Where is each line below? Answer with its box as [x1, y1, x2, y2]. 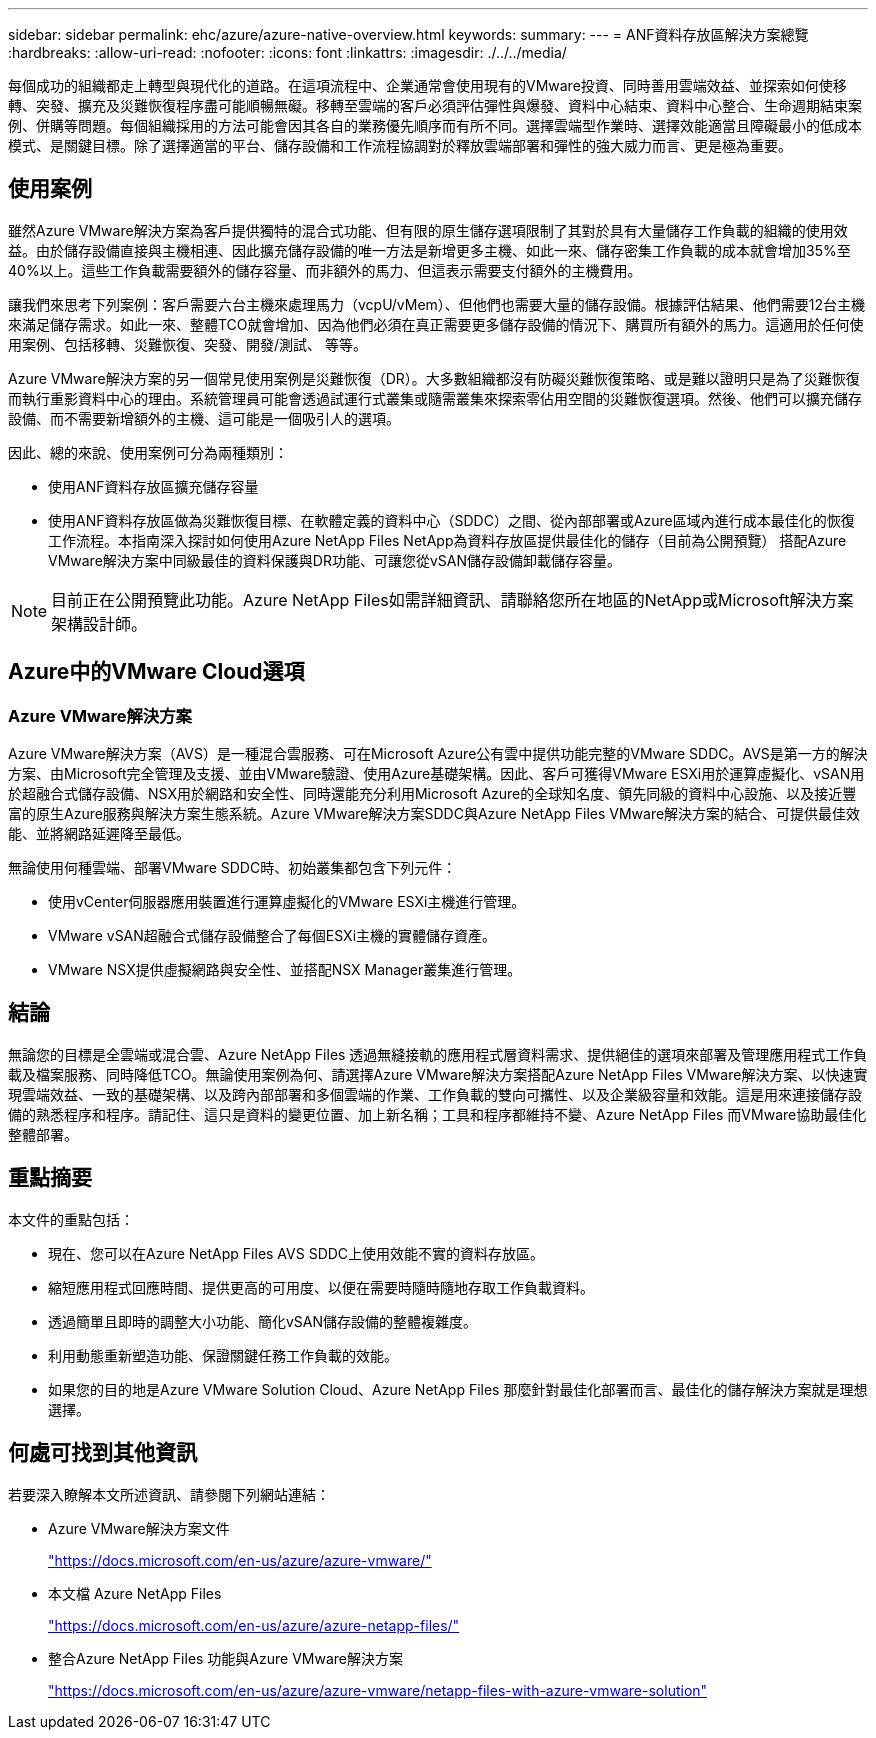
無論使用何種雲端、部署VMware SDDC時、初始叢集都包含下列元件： [8, 859, 457, 877]
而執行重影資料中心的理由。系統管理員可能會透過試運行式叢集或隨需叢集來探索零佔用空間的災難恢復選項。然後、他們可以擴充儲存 [8, 389, 862, 407]
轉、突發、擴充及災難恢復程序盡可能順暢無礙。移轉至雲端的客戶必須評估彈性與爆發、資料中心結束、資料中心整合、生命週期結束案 [8, 97, 862, 114]
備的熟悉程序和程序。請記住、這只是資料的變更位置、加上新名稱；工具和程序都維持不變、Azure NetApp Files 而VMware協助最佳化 [8, 1105, 867, 1123]
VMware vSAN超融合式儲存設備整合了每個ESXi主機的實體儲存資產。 [48, 927, 497, 945]
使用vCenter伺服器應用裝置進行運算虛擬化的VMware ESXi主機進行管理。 [48, 893, 526, 911]
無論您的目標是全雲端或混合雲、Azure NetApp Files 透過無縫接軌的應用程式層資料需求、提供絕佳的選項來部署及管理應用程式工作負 [8, 1045, 868, 1063]
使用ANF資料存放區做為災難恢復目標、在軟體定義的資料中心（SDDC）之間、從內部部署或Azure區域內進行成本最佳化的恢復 [48, 511, 855, 529]
